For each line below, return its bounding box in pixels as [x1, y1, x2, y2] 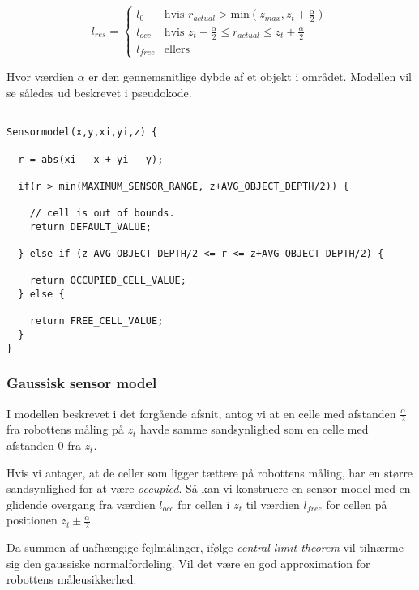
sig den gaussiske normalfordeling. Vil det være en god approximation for [6, 554, 370, 571]
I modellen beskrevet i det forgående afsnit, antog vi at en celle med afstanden [6, 404, 396, 421]
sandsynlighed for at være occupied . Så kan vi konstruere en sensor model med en [6, 480, 411, 497]
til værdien [246, 495, 300, 512]
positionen [6, 511, 58, 528]
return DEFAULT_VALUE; [29, 220, 152, 233]
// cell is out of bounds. [29, 207, 175, 220]
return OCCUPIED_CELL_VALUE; [29, 275, 186, 287]
